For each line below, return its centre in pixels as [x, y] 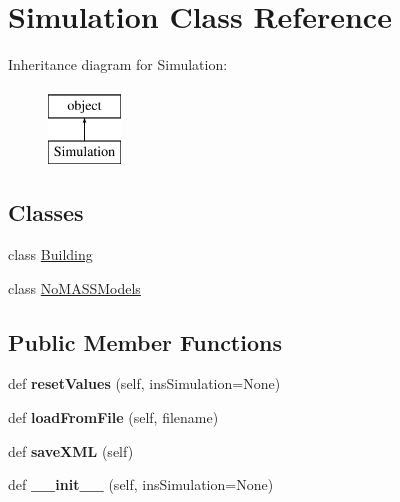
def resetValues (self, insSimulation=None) [144, 383]
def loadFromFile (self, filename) [113, 417]
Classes [46, 212]
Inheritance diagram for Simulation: [118, 64]
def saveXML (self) [71, 450]
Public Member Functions [145, 341]
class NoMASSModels [74, 287]
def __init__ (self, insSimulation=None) [141, 484]
